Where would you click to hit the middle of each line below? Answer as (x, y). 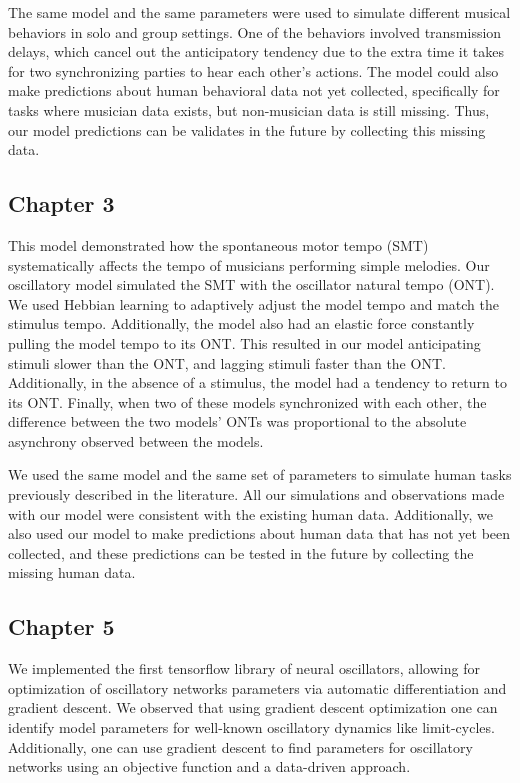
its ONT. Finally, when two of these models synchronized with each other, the (247, 401)
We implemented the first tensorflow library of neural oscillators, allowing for (244, 668)
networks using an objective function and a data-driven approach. (209, 766)
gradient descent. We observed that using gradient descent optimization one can (253, 707)
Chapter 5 (61, 626)
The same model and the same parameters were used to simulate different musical (259, 12)
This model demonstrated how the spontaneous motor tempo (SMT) (218, 244)
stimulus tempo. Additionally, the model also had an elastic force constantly (241, 323)
